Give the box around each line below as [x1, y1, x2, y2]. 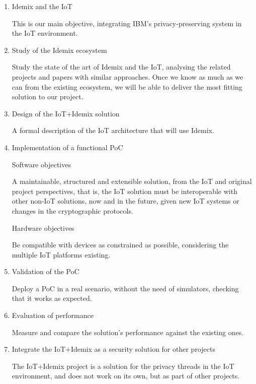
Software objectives [12, 159, 71, 169]
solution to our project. [12, 91, 83, 102]
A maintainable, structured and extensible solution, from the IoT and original [12, 176, 252, 186]
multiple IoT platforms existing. [12, 249, 111, 260]
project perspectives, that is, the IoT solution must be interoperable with [12, 185, 237, 196]
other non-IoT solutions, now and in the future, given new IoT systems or [12, 196, 239, 206]
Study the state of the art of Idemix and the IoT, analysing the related [12, 61, 231, 72]
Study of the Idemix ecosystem [12, 44, 107, 55]
